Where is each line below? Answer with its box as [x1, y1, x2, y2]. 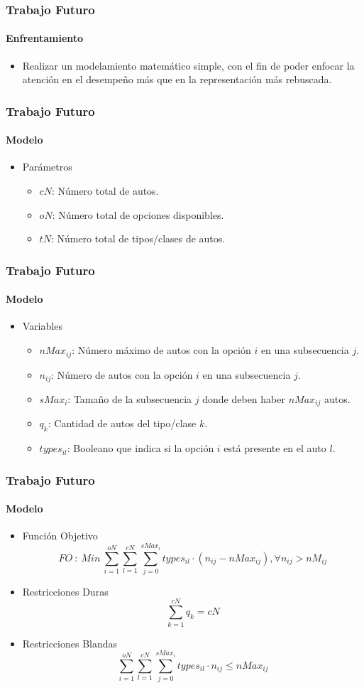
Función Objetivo [22, 528, 98, 543]
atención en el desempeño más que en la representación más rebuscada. [22, 72, 332, 87]
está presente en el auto [224, 441, 326, 456]
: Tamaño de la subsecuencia [67, 391, 192, 406]
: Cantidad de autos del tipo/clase [48, 416, 197, 431]
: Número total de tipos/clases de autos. [50, 231, 226, 246]
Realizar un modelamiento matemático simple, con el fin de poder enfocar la [22, 58, 355, 72]
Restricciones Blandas [22, 635, 118, 650]
